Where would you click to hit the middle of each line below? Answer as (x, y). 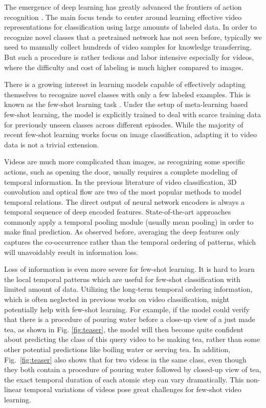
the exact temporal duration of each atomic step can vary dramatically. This (124, 379)
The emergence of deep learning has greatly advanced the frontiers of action (123, 7)
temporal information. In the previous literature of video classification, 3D (120, 181)
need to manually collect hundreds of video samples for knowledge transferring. (128, 47)
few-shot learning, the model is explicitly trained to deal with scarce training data (133, 114)
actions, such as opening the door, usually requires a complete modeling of (121, 171)
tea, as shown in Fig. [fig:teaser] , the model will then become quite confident (124, 329)
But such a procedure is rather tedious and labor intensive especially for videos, (129, 57)
